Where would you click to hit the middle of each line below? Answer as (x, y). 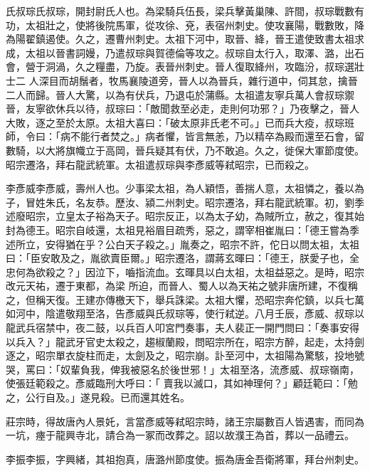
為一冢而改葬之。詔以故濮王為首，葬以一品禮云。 (239, 435)
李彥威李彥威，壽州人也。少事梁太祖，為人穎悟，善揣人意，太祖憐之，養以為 (185, 188)
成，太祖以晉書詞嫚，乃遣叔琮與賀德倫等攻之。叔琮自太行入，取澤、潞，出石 (185, 52)
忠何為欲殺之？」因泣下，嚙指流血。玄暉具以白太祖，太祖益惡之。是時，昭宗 (185, 271)
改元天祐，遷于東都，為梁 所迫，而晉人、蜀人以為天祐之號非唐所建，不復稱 (182, 286)
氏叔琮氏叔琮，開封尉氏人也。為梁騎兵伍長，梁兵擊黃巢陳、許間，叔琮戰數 (180, 11)
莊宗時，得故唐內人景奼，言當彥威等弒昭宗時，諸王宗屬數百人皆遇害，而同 (180, 421)
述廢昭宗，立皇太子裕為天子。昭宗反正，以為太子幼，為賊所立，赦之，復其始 (185, 216)
